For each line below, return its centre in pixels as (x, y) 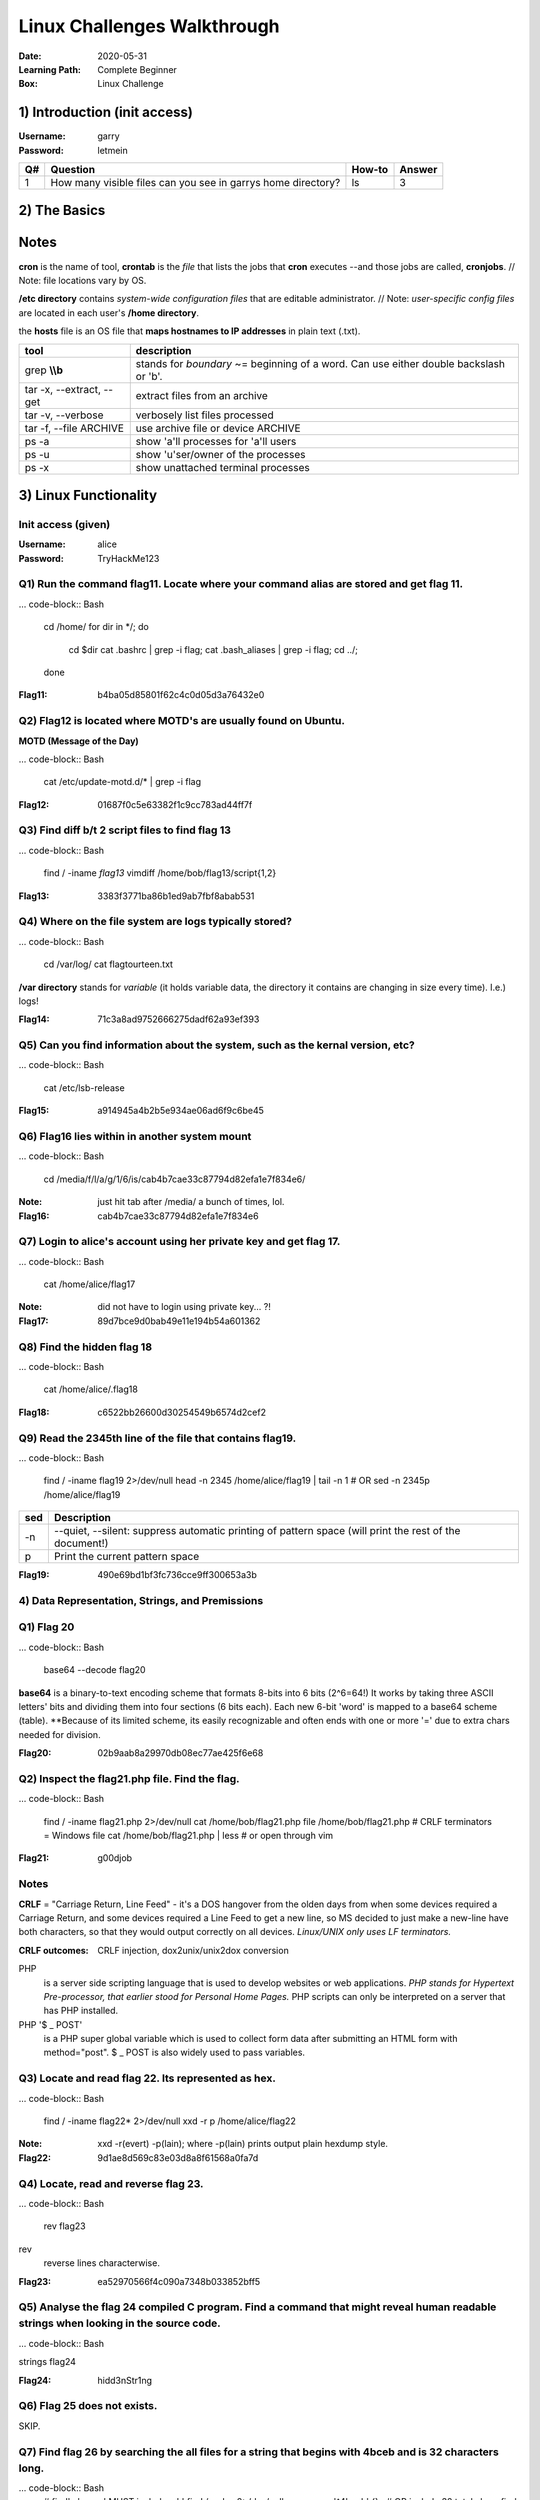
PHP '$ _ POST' (50, 2024)
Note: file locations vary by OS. (82, 280)
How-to (370, 170)
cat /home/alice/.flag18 (91, 1389)
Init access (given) (64, 524)
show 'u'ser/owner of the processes (220, 454)
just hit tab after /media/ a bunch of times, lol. (191, 1202)
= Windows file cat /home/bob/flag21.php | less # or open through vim (188, 1836)
